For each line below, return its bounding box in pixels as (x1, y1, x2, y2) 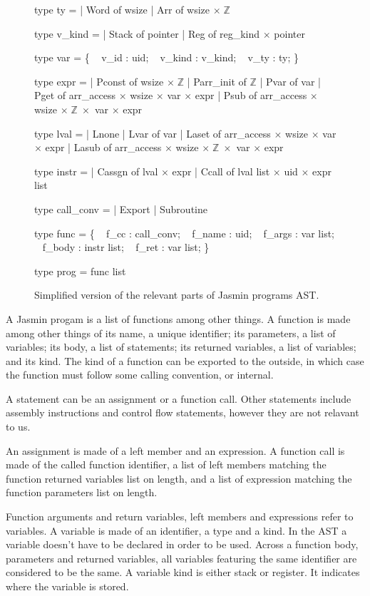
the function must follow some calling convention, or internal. (6, 367, 274, 382)
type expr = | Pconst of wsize (34, 73, 164, 88)
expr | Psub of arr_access (195, 88, 307, 103)
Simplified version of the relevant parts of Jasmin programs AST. (34, 287, 319, 302)
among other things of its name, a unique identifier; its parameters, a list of (6, 325, 336, 340)
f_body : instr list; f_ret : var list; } (42, 240, 210, 255)
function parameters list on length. (6, 485, 158, 500)
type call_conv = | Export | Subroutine (34, 201, 207, 216)
